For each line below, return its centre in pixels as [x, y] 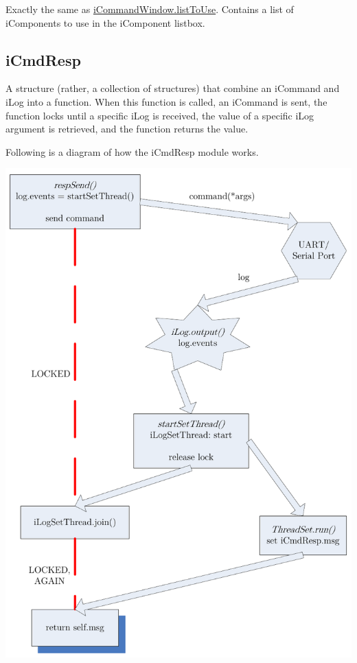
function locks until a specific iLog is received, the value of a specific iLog [160, 115]
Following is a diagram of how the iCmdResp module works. [132, 151]
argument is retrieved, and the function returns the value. [127, 129]
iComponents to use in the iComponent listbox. [105, 22]
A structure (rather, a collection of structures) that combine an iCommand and [173, 88]
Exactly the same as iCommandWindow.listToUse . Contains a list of [150, 9]
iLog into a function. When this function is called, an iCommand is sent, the [166, 101]
